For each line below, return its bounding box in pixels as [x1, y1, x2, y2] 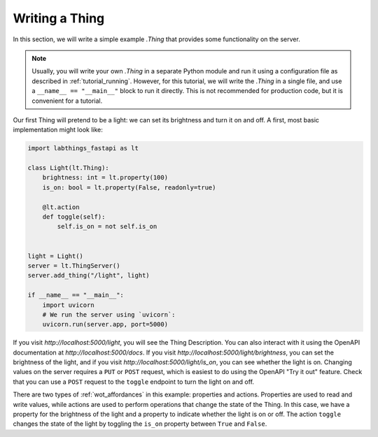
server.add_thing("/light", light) [27, 271, 150, 280]
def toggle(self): [42, 213, 106, 220]
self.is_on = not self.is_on [57, 222, 157, 231]
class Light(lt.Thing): [27, 164, 110, 172]
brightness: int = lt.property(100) [42, 173, 168, 182]
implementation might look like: [13, 126, 103, 134]
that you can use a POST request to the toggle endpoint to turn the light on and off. [13, 378, 255, 386]
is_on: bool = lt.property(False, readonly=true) [42, 183, 216, 192]
